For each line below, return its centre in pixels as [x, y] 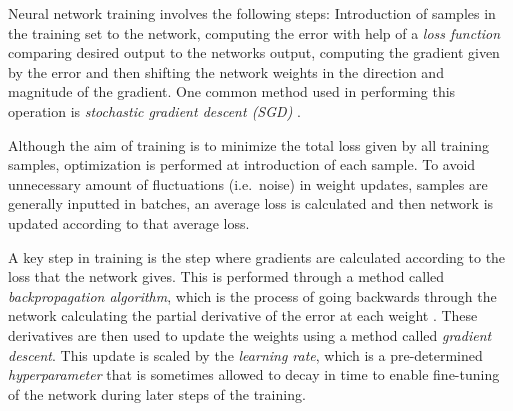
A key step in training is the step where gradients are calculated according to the [257, 256]
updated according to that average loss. [129, 222]
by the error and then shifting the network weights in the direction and [226, 71]
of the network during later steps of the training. [157, 393]
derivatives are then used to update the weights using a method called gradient [250, 334]
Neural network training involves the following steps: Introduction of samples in [252, 13]
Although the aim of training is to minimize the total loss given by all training [248, 144]
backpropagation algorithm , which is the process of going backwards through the [252, 295]
